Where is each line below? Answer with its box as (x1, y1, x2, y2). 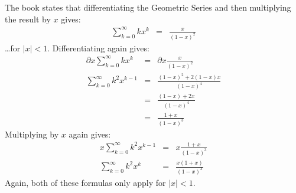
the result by (5, 12, 51, 25)
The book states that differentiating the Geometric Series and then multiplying (5, 1, 291, 13)
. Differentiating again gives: (47, 41, 149, 54)
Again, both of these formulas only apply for (5, 176, 166, 189)
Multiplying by (5, 127, 59, 140)
